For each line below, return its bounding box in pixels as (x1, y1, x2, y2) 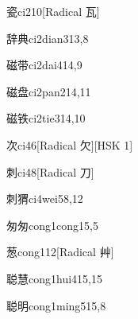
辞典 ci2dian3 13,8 (6, 29, 89, 46)
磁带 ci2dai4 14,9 (6, 56, 82, 73)
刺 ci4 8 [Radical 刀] (6, 163, 94, 180)
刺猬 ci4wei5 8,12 (6, 190, 83, 207)
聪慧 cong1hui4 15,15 (6, 270, 102, 286)
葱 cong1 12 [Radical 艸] (6, 243, 114, 260)
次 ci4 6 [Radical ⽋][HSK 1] (6, 136, 133, 153)
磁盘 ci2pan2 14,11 (6, 83, 91, 99)
